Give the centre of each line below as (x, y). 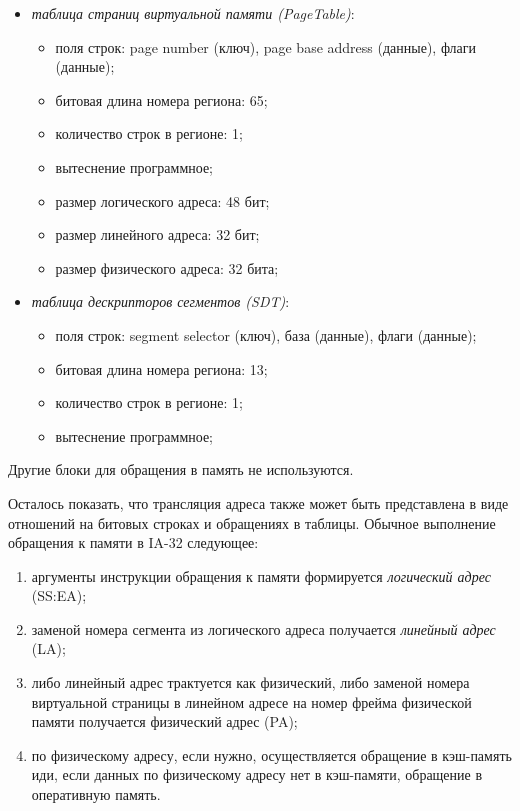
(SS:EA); (59, 595)
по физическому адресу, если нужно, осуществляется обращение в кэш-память (271, 754)
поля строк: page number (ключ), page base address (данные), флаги (266, 46)
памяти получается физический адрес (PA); (164, 721)
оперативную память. (96, 794)
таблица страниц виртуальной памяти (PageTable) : (193, 13)
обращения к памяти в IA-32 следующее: (133, 542)
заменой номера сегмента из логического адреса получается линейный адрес (263, 628)
